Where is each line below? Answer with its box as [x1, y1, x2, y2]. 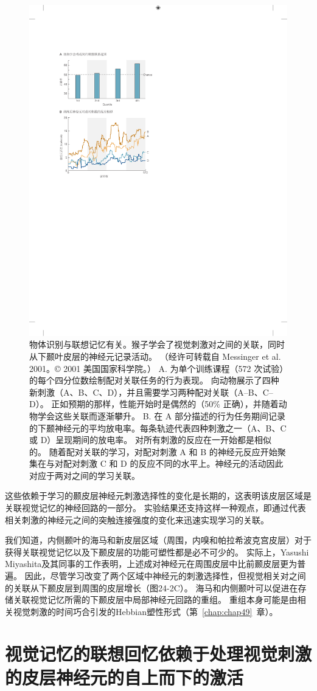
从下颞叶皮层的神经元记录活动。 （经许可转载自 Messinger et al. [29, 349, 281, 362]
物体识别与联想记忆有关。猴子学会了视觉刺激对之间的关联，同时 [29, 338, 285, 351]
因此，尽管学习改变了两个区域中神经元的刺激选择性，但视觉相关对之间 [24, 569, 306, 582]
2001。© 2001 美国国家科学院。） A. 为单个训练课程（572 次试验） [29, 362, 284, 374]
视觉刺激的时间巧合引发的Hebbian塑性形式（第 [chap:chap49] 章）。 [13, 605, 278, 617]
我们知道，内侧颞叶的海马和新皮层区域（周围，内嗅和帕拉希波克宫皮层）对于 [5, 534, 312, 546]
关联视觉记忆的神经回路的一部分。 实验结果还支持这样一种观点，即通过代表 [5, 501, 306, 514]
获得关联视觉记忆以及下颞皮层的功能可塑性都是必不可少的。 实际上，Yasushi [5, 545, 309, 558]
